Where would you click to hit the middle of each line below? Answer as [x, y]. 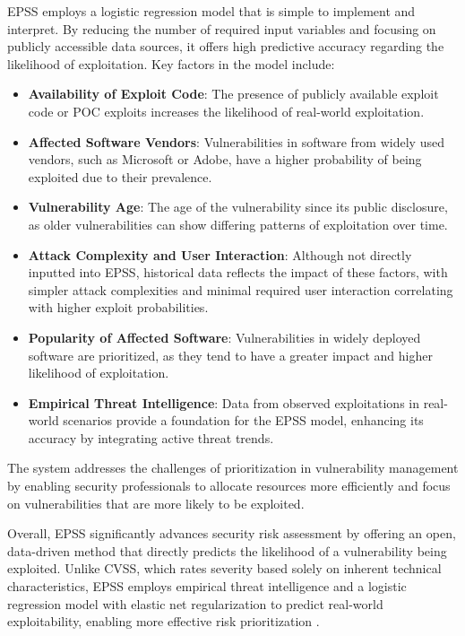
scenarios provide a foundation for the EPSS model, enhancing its [243, 420]
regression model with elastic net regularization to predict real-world [195, 603]
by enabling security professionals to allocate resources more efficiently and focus [229, 486]
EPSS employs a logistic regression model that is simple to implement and [211, 11]
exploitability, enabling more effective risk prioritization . [164, 621]
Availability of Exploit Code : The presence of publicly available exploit [233, 94]
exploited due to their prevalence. [120, 176]
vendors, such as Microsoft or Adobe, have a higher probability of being [225, 159]
